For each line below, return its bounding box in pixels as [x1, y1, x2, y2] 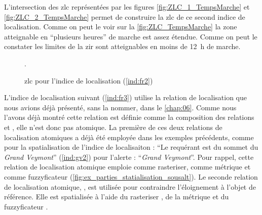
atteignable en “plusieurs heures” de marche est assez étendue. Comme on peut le [4, 31, 257, 41]
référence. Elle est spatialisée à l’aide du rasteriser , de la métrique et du [4, 191, 229, 202]
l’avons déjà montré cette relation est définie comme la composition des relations [4, 112, 254, 122]
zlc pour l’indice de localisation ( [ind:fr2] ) [24, 75, 153, 85]
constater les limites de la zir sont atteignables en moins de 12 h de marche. [4, 41, 241, 52]
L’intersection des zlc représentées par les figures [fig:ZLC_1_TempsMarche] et [4, 2, 250, 12]
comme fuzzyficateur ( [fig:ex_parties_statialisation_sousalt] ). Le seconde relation [4, 171, 258, 182]
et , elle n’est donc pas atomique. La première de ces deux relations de [4, 121, 222, 132]
